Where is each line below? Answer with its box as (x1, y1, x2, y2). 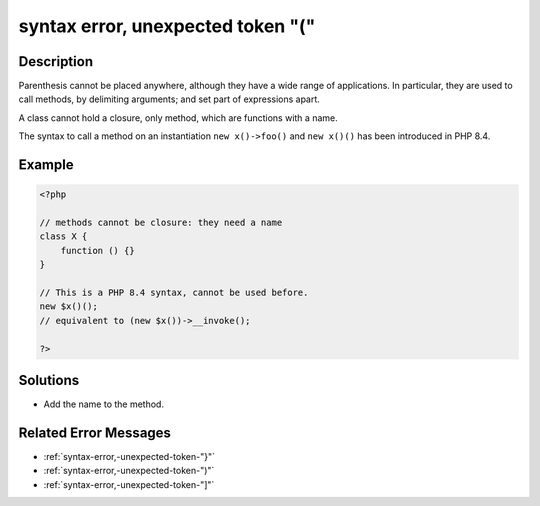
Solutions (18, 371, 80, 389)
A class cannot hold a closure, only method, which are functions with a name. (18, 111, 339, 124)
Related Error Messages (18, 424, 172, 441)
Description (18, 53, 94, 70)
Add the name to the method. (43, 398, 165, 410)
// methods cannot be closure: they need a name (39, 217, 283, 229)
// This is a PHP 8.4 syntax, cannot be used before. (39, 286, 309, 298)
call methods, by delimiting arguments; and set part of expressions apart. (18, 93, 320, 105)
